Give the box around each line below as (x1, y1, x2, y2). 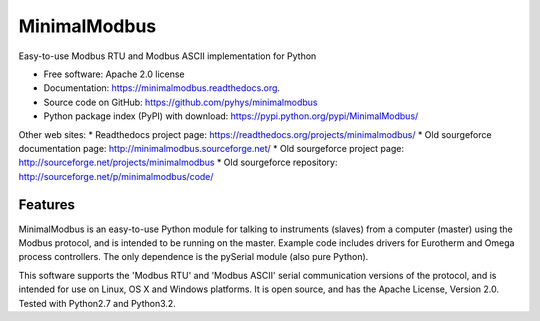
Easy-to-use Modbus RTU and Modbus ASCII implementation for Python (18, 50, 317, 62)
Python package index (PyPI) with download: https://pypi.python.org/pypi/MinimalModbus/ (43, 110, 419, 122)
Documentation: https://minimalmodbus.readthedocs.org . (43, 82, 280, 94)
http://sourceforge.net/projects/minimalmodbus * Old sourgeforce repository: (18, 156, 339, 169)
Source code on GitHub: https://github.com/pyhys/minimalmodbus (43, 96, 318, 108)
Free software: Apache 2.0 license (43, 68, 185, 80)
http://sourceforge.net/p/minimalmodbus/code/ (18, 170, 214, 182)
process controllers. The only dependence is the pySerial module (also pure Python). (18, 251, 369, 263)
